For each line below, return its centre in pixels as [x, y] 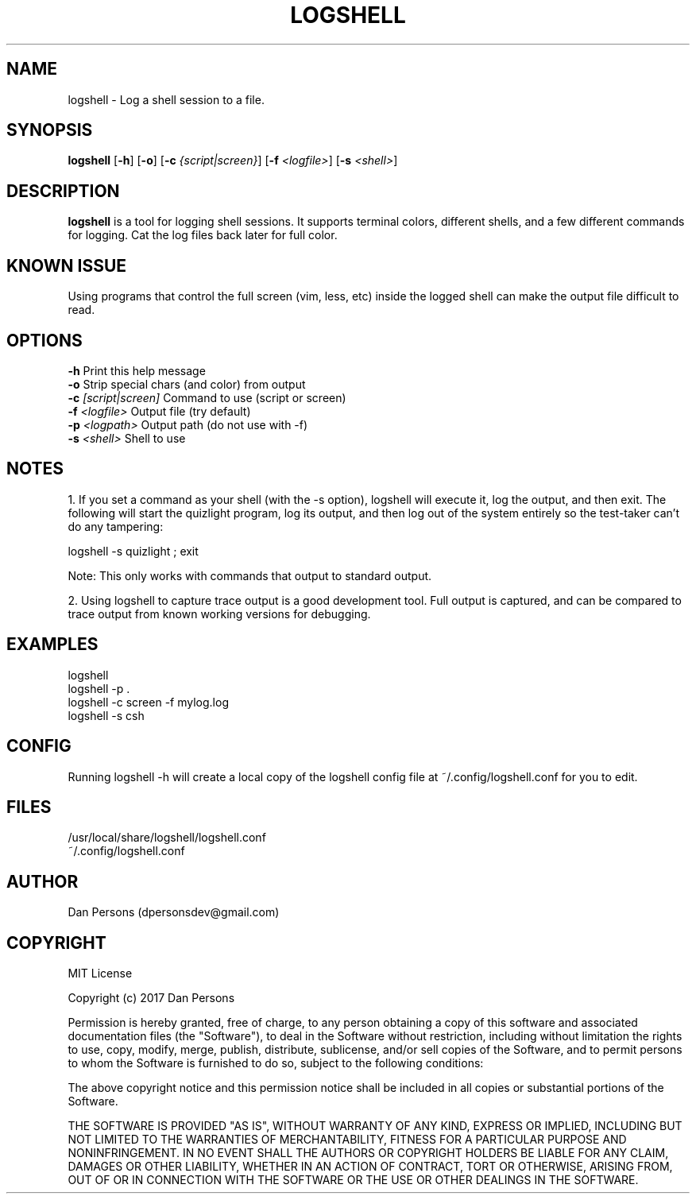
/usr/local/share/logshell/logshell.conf [167, 838]
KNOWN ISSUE [67, 265]
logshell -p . [99, 688]
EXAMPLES [52, 645]
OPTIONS [44, 340]
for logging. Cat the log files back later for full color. [203, 235]
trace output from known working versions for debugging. [219, 614]
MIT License [100, 974]
